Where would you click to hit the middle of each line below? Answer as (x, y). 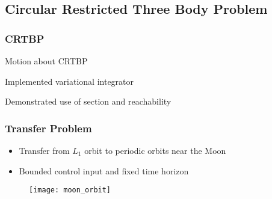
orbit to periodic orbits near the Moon (155, 150)
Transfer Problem (48, 128)
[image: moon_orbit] (70, 190)
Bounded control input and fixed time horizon (104, 170)
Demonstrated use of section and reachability (88, 101)
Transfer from (44, 150)
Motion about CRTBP (46, 61)
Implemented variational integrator (70, 81)
